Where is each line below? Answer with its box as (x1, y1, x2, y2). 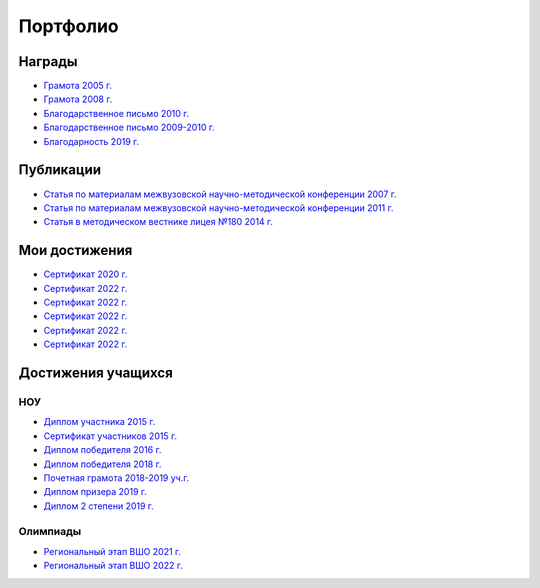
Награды (18, 53, 78, 70)
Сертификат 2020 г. (43, 268, 128, 280)
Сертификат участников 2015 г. (43, 430, 177, 442)
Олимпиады (18, 525, 82, 539)
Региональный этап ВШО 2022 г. (43, 560, 184, 572)
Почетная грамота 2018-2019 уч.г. (43, 471, 190, 484)
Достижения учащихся (18, 364, 174, 381)
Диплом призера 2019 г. (43, 486, 147, 498)
